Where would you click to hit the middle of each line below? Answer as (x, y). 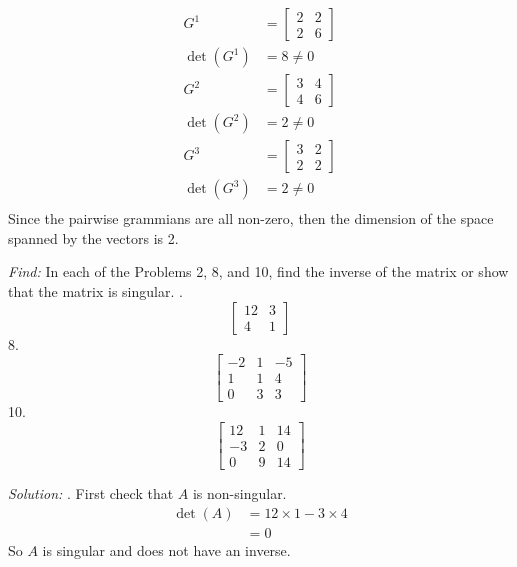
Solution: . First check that (91, 492)
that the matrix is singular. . (95, 291)
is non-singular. (239, 492)
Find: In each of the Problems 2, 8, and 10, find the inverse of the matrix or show (258, 271)
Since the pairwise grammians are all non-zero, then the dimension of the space (251, 218)
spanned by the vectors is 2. (93, 237)
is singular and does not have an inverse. (166, 549)
